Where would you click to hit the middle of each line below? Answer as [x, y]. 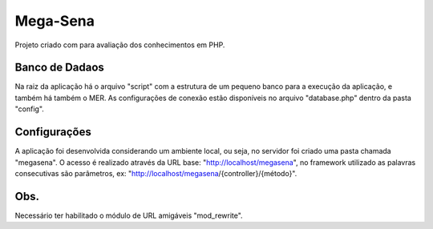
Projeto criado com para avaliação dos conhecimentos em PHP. [120, 45]
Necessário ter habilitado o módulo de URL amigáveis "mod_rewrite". [129, 215]
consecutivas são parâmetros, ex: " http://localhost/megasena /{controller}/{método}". [156, 173]
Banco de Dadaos [59, 68]
